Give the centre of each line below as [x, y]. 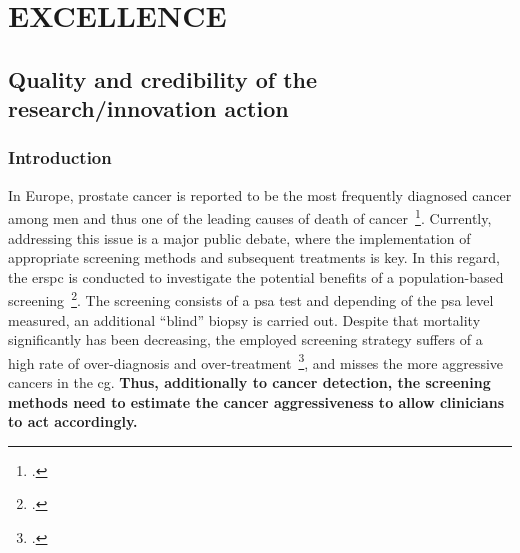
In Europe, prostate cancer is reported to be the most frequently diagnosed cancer [260, 194]
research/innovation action [148, 108]
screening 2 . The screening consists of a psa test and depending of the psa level [251, 299]
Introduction [60, 157]
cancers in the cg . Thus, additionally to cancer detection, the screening [249, 382]
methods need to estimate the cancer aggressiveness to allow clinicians [256, 401]
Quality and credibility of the [163, 78]
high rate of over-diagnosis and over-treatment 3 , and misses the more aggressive [256, 361]
